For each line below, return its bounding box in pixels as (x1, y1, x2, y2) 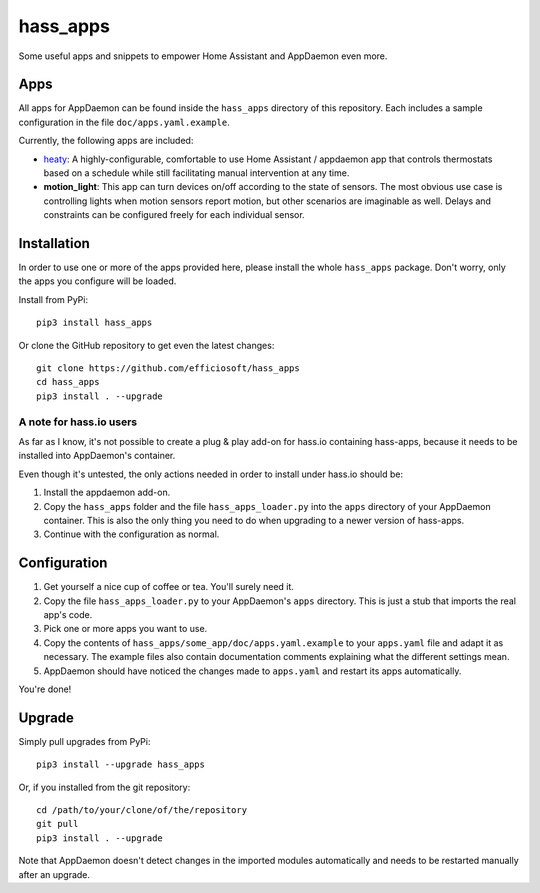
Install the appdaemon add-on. (43, 486, 171, 499)
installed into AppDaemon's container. (18, 450, 176, 462)
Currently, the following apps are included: (18, 135, 194, 147)
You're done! (18, 683, 72, 695)
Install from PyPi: (18, 293, 89, 305)
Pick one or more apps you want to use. (43, 623, 208, 635)
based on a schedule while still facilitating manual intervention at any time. (43, 167, 350, 179)
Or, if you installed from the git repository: (18, 781, 191, 793)
